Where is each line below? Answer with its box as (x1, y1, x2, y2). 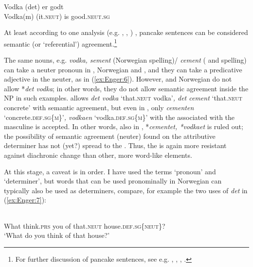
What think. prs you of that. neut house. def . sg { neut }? (4, 220, 165, 231)
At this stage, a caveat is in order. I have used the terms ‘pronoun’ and (4, 166, 216, 176)
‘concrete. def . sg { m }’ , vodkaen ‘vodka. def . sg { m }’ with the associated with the (4, 112, 235, 122)
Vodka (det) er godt (4, 1, 64, 11)
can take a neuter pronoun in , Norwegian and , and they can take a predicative (4, 64, 242, 74)
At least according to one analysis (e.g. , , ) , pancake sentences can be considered (4, 27, 248, 37)
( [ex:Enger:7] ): (4, 195, 46, 205)
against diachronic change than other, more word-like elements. (4, 150, 192, 160)
